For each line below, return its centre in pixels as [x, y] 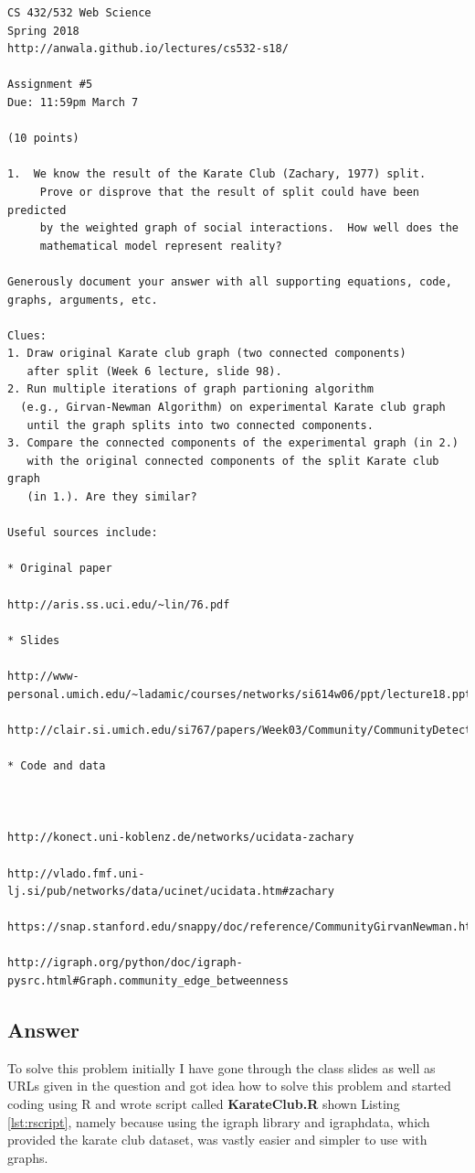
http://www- [43, 676]
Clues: [27, 335]
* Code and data [57, 765]
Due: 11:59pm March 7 [73, 102]
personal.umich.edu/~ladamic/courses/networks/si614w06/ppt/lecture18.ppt [240, 694]
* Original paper [60, 569]
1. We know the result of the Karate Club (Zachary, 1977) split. [217, 174]
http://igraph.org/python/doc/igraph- [125, 963]
